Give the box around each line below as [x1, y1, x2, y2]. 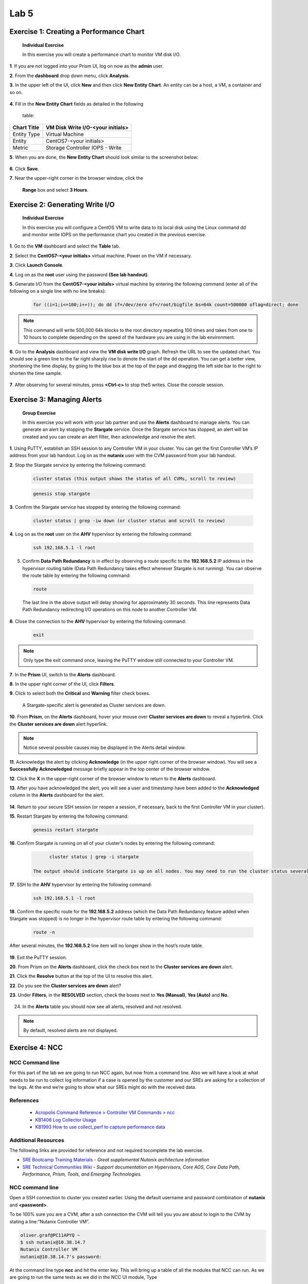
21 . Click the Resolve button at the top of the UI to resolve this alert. [9, 973, 153, 979]
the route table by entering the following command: [22, 573, 131, 579]
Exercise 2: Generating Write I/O [9, 200, 115, 209]
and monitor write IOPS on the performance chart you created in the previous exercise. [22, 232, 206, 238]
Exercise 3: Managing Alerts [9, 395, 102, 404]
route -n [33, 930, 55, 935]
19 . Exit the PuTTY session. [9, 954, 67, 960]
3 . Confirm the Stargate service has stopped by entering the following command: [9, 504, 181, 511]
